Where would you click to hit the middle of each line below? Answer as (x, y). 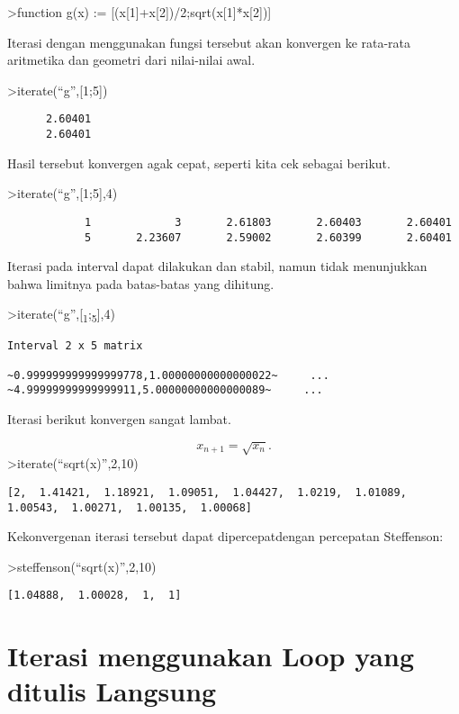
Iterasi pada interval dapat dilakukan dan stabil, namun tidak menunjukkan (217, 266)
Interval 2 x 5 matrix (75, 345)
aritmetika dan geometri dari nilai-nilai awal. (131, 60)
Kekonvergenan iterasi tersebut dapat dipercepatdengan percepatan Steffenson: (225, 536)
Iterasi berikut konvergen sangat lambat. (119, 419)
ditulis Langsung (112, 691)
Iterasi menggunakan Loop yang (211, 656)
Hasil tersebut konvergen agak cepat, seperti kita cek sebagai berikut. (199, 163)
